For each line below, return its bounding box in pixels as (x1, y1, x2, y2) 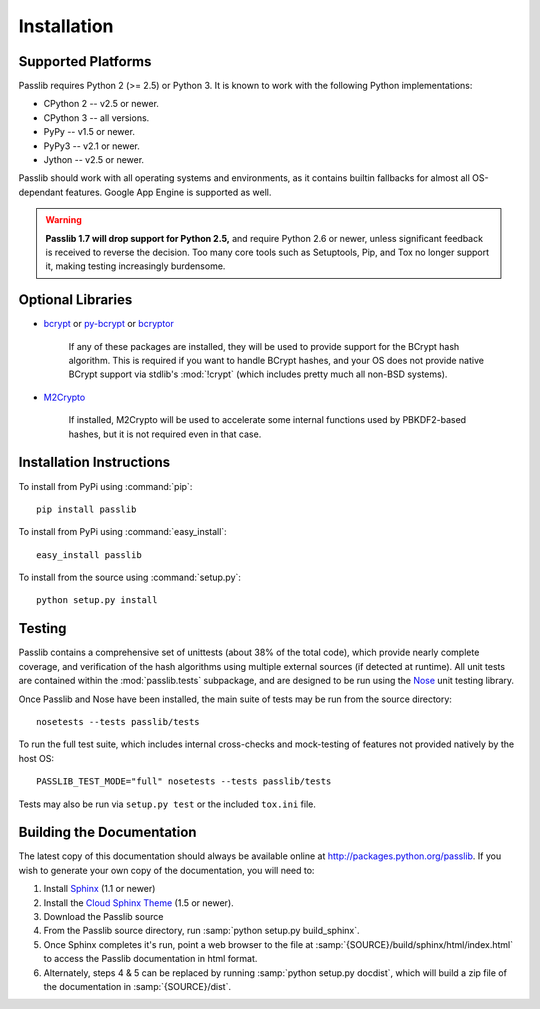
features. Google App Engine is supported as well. (65, 186, 272, 198)
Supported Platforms (18, 53, 152, 70)
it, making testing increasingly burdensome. (45, 260, 226, 272)
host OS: (18, 752, 55, 764)
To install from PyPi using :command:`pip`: (18, 480, 193, 492)
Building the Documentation (18, 824, 197, 841)
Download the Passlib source (43, 910, 164, 922)
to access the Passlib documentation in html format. (43, 953, 258, 965)
